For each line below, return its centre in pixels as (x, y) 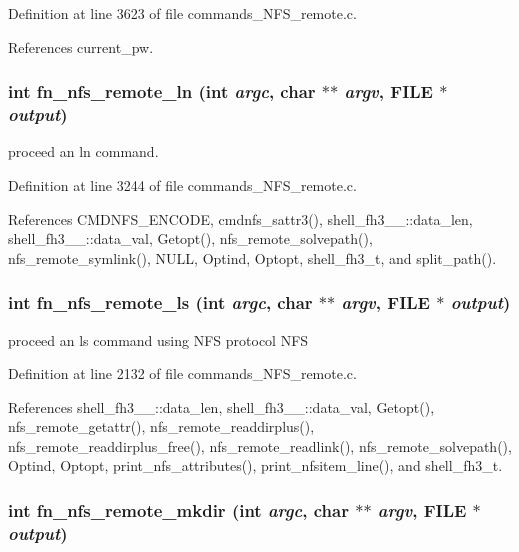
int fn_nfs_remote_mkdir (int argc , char (178, 510)
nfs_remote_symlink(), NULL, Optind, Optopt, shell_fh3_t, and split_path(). (252, 257)
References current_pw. (81, 46)
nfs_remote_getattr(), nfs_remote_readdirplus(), (161, 426)
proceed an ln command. (83, 151)
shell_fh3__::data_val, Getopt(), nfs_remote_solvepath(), (190, 238)
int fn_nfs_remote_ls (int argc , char (160, 302)
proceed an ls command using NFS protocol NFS (158, 339)
